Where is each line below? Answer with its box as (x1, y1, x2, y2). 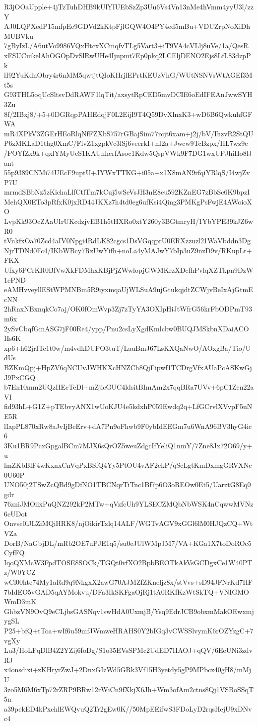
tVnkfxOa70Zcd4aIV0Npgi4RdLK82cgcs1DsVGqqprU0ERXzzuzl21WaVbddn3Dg (4, 235, 251, 246)
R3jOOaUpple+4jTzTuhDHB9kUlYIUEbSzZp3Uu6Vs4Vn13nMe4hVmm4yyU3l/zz (4, 1, 254, 11)
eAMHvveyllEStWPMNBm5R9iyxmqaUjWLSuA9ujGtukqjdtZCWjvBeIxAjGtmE (4, 284, 253, 295)
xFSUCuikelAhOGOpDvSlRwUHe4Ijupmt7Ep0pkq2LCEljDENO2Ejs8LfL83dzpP (4, 50, 251, 60)
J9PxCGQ (4, 372, 36, 382)
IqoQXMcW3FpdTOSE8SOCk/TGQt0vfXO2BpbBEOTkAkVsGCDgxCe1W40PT (4, 557, 253, 567)
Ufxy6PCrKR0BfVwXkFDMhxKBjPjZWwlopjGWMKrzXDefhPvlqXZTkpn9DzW (4, 265, 254, 275)
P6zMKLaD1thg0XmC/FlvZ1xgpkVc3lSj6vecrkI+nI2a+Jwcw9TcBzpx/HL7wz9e (4, 138, 248, 148)
